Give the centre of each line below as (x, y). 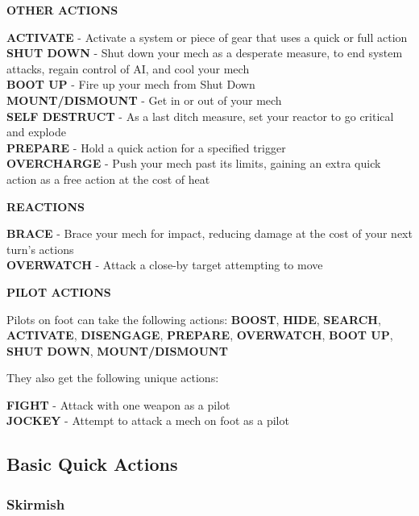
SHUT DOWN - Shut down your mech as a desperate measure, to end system (205, 53)
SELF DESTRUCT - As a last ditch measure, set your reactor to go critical (200, 116)
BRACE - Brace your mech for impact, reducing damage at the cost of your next (209, 233)
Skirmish (36, 504)
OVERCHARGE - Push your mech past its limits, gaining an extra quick (194, 163)
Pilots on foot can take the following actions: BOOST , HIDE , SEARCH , (194, 319)
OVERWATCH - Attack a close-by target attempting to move (165, 265)
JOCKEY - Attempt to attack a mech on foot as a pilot (148, 420)
